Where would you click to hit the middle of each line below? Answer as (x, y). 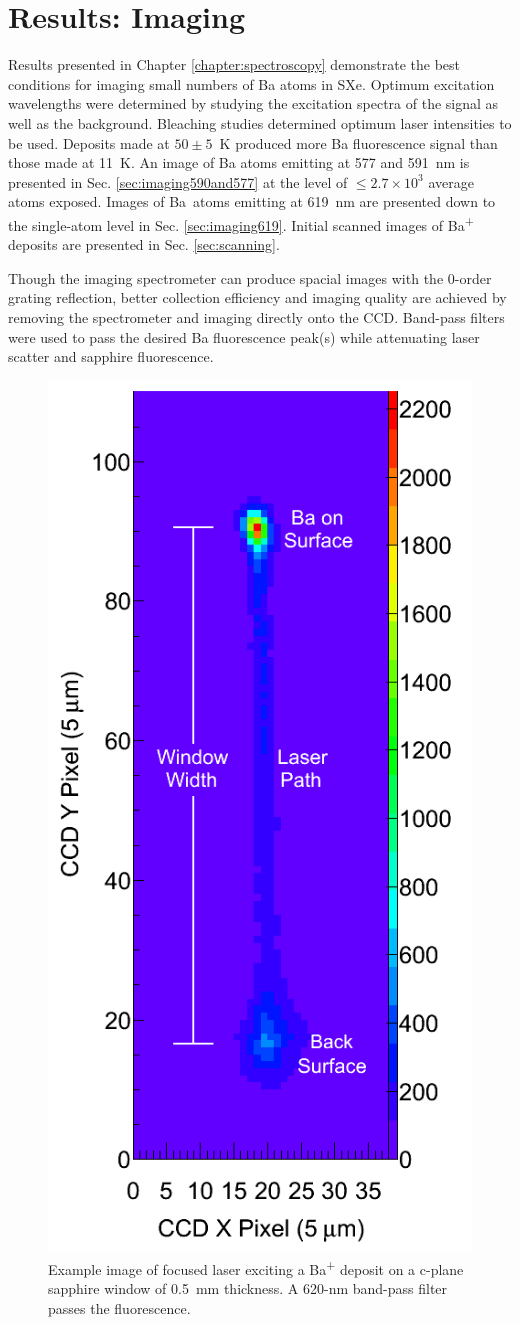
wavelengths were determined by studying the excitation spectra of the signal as (253, 103)
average (451, 181)
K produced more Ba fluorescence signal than (358, 142)
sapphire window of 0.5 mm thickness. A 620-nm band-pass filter (248, 1288)
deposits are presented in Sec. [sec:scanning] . (144, 244)
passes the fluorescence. (119, 1307)
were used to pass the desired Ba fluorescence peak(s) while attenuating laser (244, 336)
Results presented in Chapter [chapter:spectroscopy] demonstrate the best (234, 64)
